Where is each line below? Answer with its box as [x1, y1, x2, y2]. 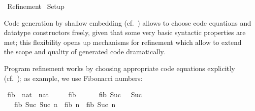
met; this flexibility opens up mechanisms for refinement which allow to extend [4, 37, 242, 47]
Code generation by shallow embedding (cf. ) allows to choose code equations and [4, 17, 251, 28]
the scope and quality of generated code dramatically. [4, 46, 165, 57]
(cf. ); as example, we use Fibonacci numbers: [4, 73, 143, 83]
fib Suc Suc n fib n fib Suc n [14, 99, 116, 109]
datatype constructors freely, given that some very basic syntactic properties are [4, 27, 246, 37]
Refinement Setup [7, 1, 64, 11]
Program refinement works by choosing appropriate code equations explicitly [4, 63, 235, 73]
